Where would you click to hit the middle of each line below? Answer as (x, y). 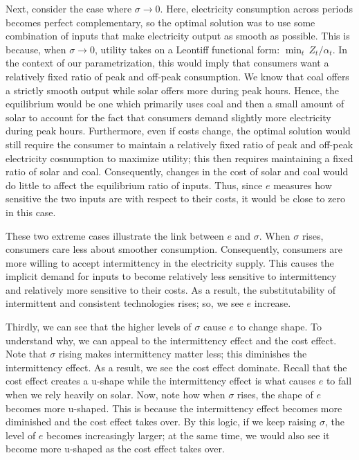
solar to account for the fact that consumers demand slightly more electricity (168, 117)
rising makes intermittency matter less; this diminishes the (183, 354)
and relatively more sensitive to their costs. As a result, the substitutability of (171, 289)
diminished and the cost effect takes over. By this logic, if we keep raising (161, 422)
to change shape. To (279, 327)
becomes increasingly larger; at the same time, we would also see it (188, 435)
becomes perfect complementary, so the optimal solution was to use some (160, 22)
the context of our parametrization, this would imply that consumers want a (167, 63)
